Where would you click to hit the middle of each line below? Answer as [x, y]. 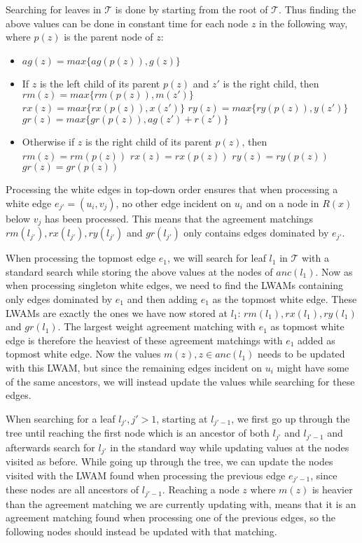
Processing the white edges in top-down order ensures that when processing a [172, 189]
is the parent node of [109, 37]
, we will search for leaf [217, 258]
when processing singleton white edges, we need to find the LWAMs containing [175, 285]
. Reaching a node [201, 489]
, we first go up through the [291, 418]
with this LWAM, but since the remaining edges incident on [134, 367]
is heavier [332, 489]
